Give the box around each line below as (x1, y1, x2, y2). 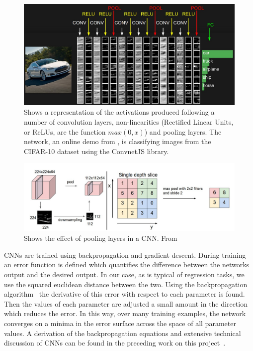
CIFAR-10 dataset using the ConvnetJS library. (24, 146, 169, 156)
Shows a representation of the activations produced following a (24, 107, 215, 117)
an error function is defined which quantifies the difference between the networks (4, 259, 250, 270)
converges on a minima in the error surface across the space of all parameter (4, 318, 236, 329)
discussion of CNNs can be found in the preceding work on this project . (4, 338, 226, 348)
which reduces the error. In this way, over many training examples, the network (4, 308, 246, 319)
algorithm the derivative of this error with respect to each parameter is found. (4, 289, 245, 299)
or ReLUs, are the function (24, 126, 106, 137)
